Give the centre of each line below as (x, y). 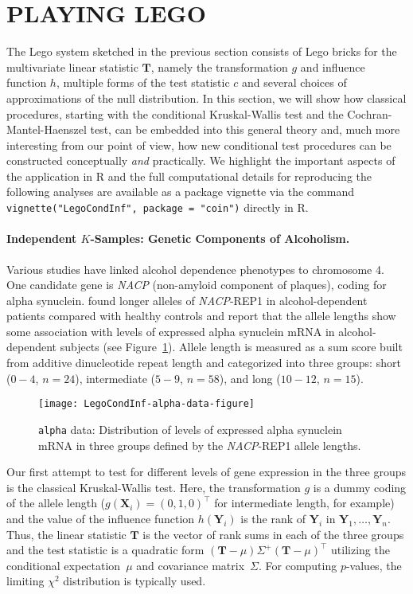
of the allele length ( (56, 503)
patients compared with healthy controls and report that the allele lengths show (201, 316)
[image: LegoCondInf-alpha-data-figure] (147, 404)
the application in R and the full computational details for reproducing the (189, 176)
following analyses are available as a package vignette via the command (180, 191)
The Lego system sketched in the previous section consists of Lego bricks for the (202, 51)
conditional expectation (64, 565)
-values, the (374, 565)
